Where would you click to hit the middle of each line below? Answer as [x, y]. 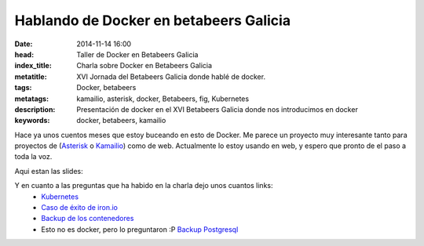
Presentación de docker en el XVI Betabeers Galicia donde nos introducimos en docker [217, 109]
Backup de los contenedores [88, 219]
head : [24, 54]
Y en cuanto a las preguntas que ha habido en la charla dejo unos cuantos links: [144, 186]
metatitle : [31, 76]
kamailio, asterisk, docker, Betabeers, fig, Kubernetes [163, 99]
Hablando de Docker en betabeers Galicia [152, 20]
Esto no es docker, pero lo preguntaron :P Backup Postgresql [140, 229]
